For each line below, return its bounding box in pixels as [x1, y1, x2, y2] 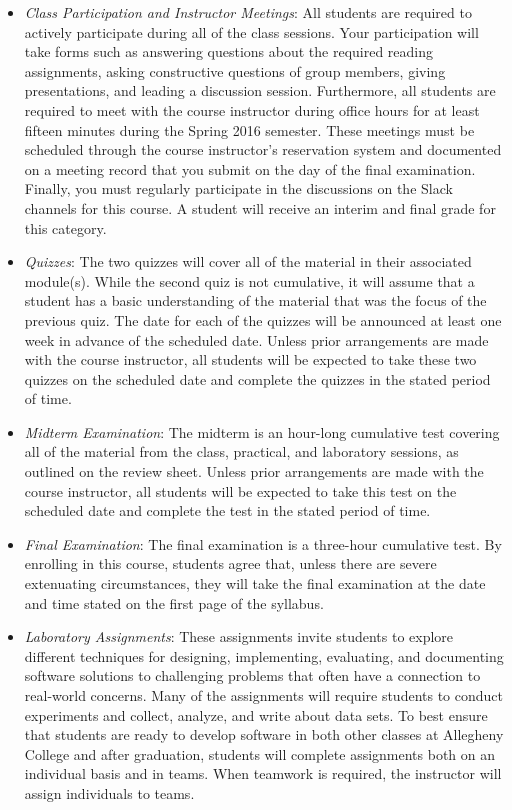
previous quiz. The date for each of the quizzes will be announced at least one [24, 309, 502, 330]
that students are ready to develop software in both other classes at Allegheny [24, 724, 504, 745]
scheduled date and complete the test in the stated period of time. [24, 500, 431, 521]
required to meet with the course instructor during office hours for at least [24, 99, 480, 120]
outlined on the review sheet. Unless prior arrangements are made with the [24, 461, 484, 482]
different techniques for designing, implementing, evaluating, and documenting [24, 645, 504, 666]
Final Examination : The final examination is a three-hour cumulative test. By [24, 533, 502, 554]
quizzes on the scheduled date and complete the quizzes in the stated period [24, 368, 491, 389]
